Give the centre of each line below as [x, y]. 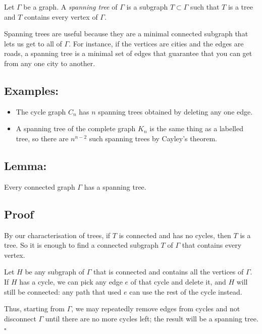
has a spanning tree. [115, 186]
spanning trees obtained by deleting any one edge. [175, 111]
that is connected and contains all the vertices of [168, 272]
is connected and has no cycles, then [175, 235]
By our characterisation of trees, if [57, 235]
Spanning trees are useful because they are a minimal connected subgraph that [126, 34]
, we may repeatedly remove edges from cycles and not [156, 309]
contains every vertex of [61, 16]
